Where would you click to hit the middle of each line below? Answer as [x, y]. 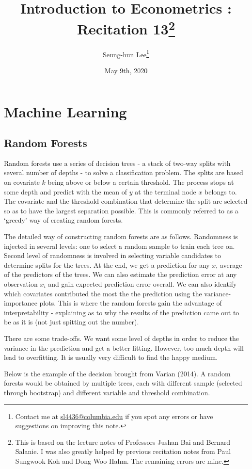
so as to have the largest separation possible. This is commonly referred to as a [121, 210]
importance [21, 303]
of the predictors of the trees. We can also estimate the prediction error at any [120, 274]
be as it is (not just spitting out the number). [71, 322]
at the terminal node [165, 191]
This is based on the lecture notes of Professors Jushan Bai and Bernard [123, 442]
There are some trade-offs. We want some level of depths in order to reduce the [122, 338]
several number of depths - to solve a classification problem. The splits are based [124, 172]
